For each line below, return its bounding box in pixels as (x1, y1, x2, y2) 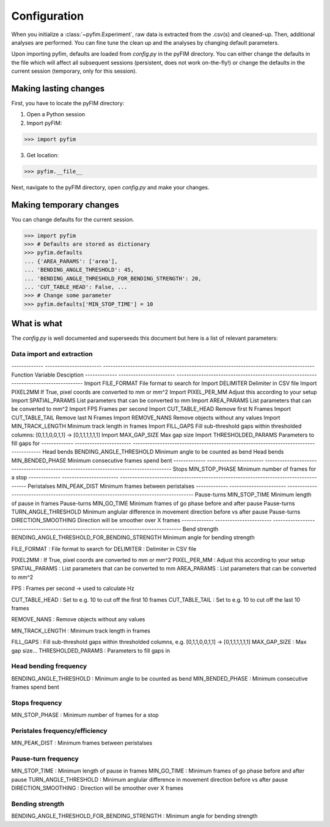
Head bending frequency (11, 662, 87, 670)
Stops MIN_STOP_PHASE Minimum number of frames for (172, 465, 317, 473)
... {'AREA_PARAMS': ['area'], (24, 258, 119, 264)
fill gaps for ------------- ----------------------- (11, 440, 131, 447)
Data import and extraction (11, 350, 93, 358)
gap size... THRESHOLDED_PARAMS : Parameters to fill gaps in (11, 646, 170, 654)
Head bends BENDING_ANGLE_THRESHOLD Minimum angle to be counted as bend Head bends (42, 448, 284, 455)
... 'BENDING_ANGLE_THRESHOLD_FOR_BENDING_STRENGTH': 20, (24, 275, 202, 282)
